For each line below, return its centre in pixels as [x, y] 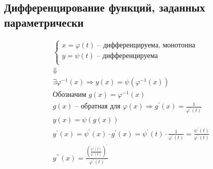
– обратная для [98, 107]
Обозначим [69, 95]
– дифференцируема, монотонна [146, 45]
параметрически [44, 22]
